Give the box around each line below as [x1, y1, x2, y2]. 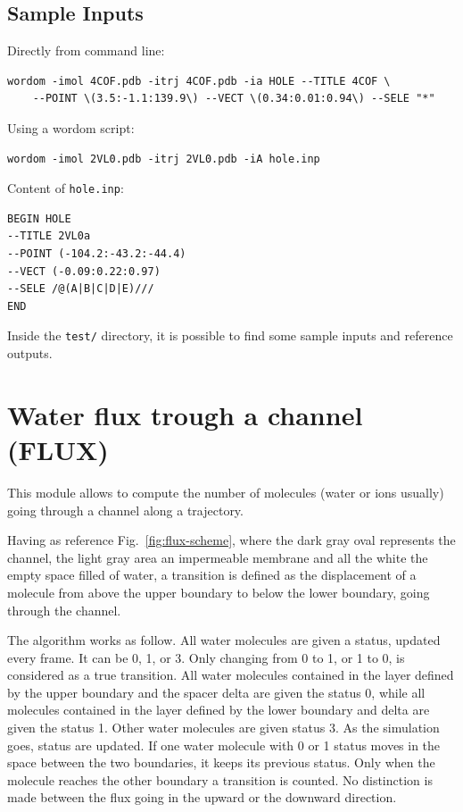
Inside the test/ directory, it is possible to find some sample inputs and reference [7, 326, 453, 345]
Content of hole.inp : [7, 179, 124, 197]
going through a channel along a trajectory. [7, 500, 244, 519]
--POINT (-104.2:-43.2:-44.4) [7, 247, 186, 261]
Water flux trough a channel [7, 396, 363, 432]
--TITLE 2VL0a [7, 230, 91, 243]
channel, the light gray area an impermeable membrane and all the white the [7, 548, 428, 566]
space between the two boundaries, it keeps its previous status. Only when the [7, 753, 435, 772]
